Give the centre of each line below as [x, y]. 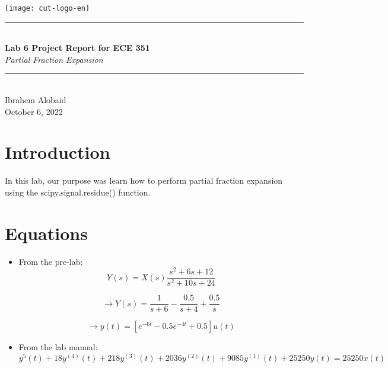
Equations [46, 233]
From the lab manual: [58, 347]
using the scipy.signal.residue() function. [78, 192]
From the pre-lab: [51, 261]
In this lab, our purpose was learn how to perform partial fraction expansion [144, 180]
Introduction [58, 152]
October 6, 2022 [34, 111]
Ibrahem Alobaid [36, 100]
